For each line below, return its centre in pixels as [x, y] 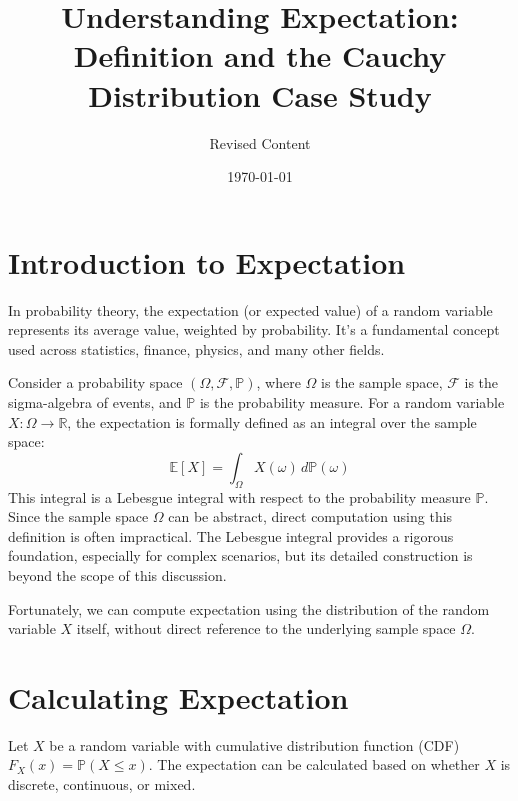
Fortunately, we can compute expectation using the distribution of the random [249, 608]
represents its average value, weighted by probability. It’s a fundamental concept [254, 329]
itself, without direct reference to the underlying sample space [266, 628]
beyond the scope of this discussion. [117, 574]
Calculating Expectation [178, 696]
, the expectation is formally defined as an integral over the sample [272, 421]
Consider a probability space [95, 382]
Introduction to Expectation [207, 261]
